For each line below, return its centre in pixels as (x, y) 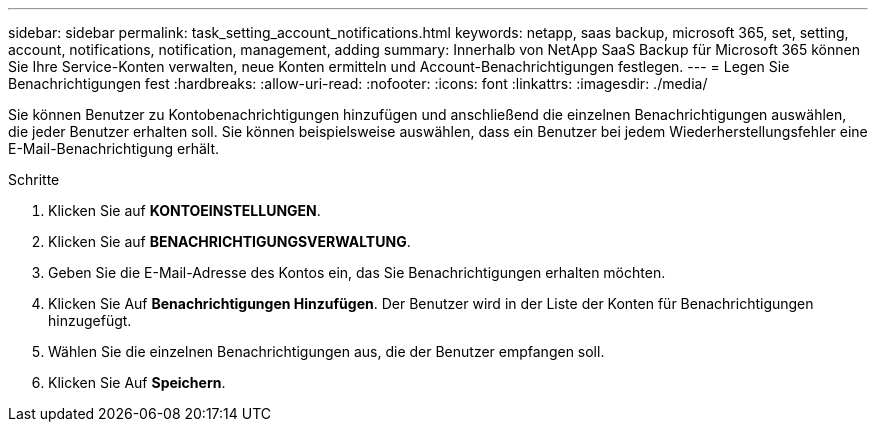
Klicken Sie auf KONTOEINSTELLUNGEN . (184, 210)
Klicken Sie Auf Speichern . (137, 382)
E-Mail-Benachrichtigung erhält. (114, 148)
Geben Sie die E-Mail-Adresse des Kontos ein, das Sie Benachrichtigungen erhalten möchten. (357, 272)
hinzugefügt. (90, 320)
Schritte (34, 179)
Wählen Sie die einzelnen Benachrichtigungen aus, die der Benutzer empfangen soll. (326, 351)
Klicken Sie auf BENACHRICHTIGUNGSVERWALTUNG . (229, 241)
